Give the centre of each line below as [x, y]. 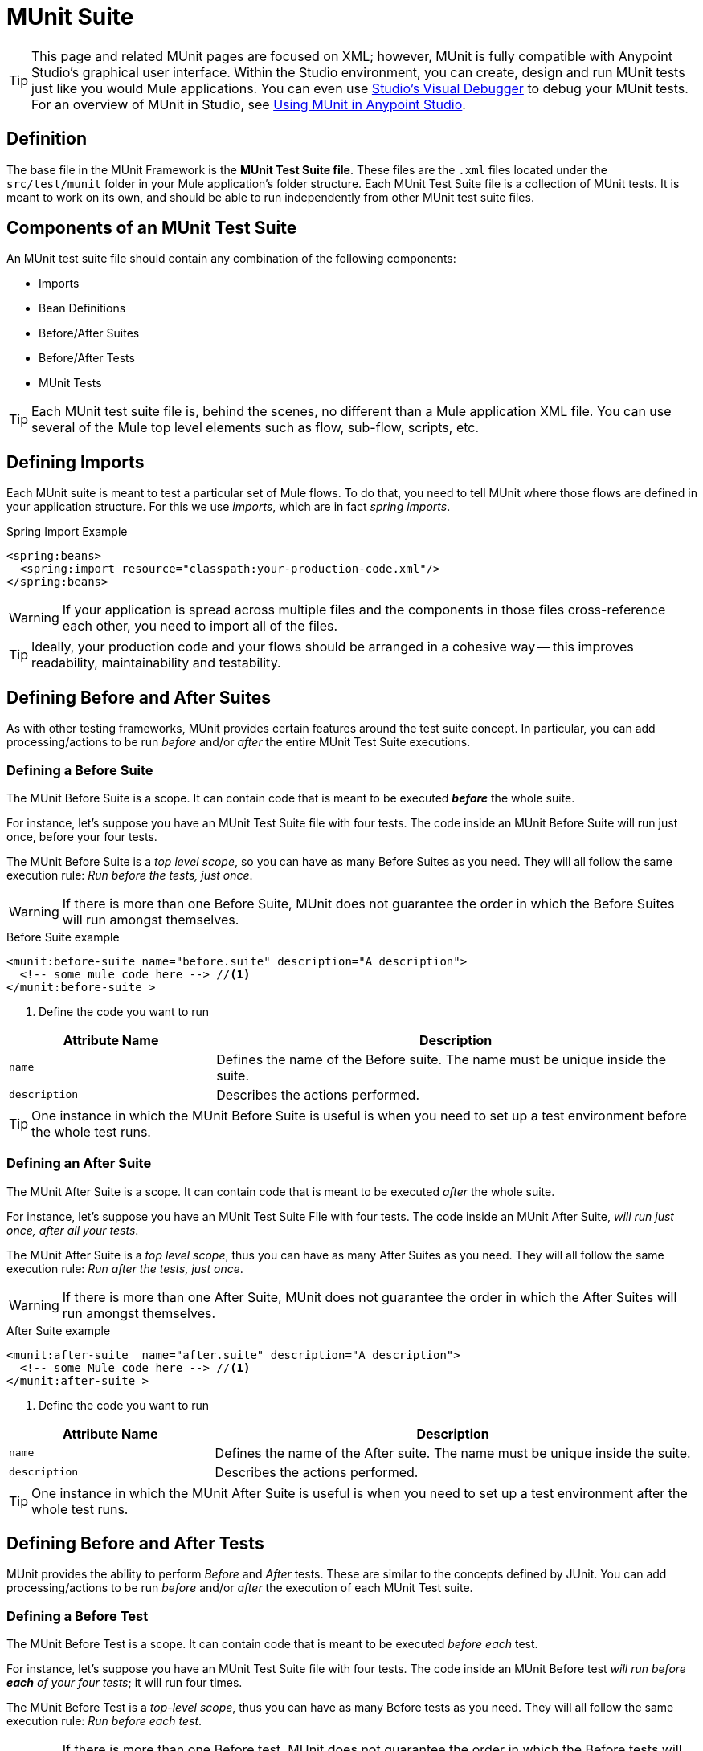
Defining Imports [76, 462]
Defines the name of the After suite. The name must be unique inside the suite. [453, 1453]
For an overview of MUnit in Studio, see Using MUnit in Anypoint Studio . [249, 104]
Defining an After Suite [79, 1163]
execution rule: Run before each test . [104, 1721]
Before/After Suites [89, 333]
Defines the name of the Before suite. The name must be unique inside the [441, 1059]
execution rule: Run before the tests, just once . [130, 875]
